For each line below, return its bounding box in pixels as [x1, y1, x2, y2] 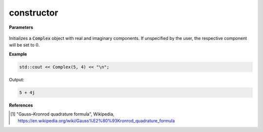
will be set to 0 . [9, 42, 40, 48]
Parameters [9, 24, 34, 30]
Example [9, 51, 27, 57]
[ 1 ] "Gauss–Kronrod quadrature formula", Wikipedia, [10, 111, 114, 117]
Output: [9, 76, 24, 82]
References [9, 102, 33, 108]
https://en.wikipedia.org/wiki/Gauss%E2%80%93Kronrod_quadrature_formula [18, 118, 175, 124]
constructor [9, 7, 58, 18]
